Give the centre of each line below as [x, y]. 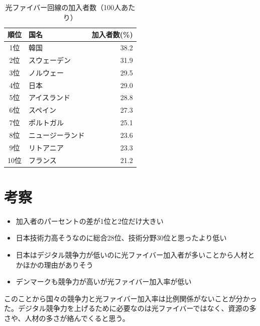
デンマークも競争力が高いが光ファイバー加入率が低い [104, 281]
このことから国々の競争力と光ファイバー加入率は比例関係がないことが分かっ [131, 298]
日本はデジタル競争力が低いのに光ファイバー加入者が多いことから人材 [132, 255]
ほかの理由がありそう [58, 264]
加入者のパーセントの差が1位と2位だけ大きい [90, 221]
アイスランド [49, 97]
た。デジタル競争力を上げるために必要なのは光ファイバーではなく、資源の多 [130, 308]
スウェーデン [50, 60]
